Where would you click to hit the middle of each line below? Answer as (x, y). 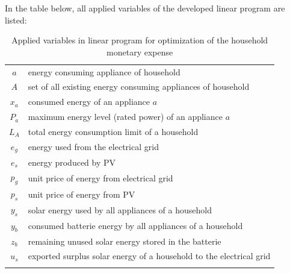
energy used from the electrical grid (93, 147)
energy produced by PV (72, 162)
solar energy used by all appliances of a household (120, 210)
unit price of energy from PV (82, 194)
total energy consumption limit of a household (113, 131)
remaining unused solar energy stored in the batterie (125, 241)
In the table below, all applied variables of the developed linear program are (145, 8)
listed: (16, 20)
